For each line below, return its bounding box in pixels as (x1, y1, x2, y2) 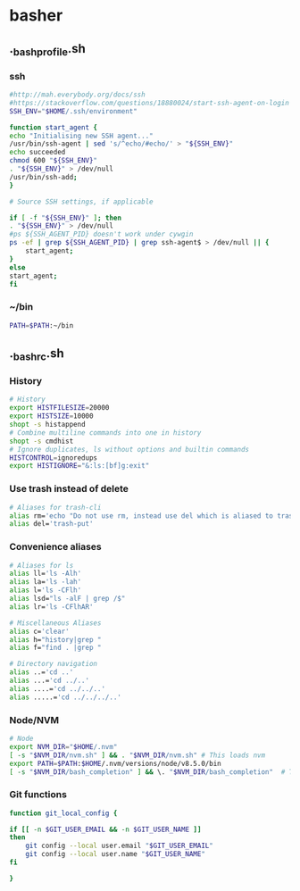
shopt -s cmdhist (9, 437, 74, 445)
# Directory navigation (9, 660, 98, 669)
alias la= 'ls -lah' (9, 578, 82, 587)
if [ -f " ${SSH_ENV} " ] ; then (9, 213, 122, 222)
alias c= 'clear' (9, 627, 70, 636)
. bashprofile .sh (9, 41, 87, 58)
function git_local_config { (9, 809, 118, 818)
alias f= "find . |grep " (9, 644, 102, 653)
